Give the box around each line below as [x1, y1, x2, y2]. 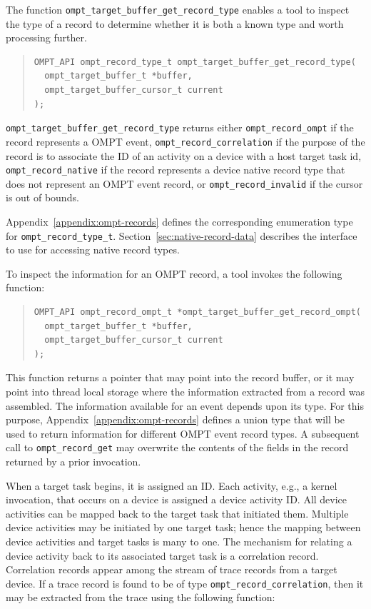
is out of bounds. [6, 190, 79, 205]
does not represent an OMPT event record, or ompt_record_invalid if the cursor [6, 176, 363, 191]
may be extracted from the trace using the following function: [6, 590, 275, 605]
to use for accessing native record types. [6, 242, 180, 257]
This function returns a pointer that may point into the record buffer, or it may [6, 370, 355, 385]
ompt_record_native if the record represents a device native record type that [6, 162, 345, 177]
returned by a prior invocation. [6, 454, 141, 469]
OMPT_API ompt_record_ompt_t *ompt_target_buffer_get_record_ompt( [34, 307, 361, 318]
